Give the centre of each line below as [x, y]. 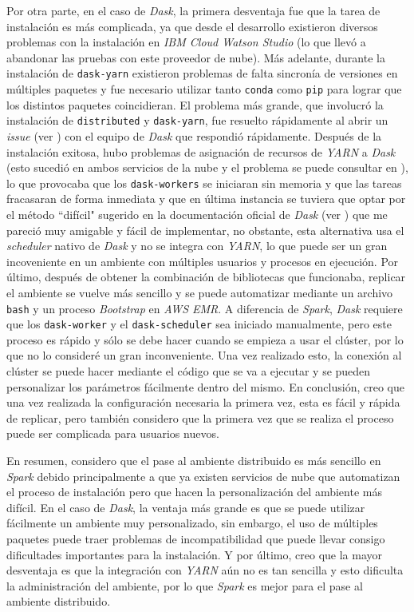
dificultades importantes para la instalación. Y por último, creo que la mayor [195, 554]
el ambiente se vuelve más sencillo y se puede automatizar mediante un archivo [200, 292]
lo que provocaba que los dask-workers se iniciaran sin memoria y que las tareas [204, 183]
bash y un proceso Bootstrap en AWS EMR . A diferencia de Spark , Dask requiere [205, 308]
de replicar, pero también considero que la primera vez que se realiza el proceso [200, 417]
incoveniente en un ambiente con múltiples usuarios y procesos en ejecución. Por [203, 261]
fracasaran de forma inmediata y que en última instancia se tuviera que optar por [206, 199]
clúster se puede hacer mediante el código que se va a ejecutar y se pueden [189, 371]
